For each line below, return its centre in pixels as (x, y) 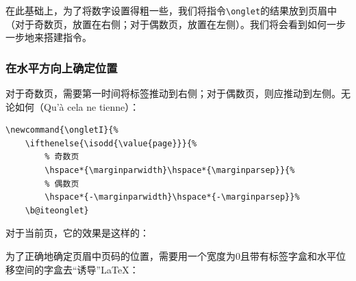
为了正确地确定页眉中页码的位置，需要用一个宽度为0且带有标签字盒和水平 (171, 256)
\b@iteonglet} (57, 210)
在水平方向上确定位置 (62, 67)
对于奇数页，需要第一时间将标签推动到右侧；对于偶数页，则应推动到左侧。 (173, 93)
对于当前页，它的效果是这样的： (77, 233)
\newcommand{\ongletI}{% (62, 130)
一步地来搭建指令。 (49, 37)
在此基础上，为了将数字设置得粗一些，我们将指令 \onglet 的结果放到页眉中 (171, 10)
